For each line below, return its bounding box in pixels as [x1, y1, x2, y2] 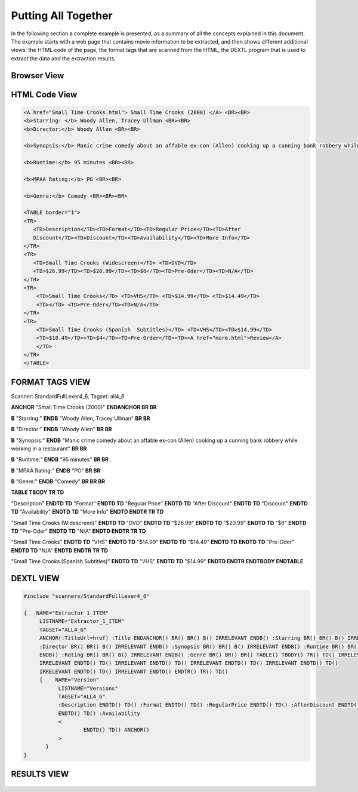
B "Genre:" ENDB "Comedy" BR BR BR [11, 478, 106, 485]
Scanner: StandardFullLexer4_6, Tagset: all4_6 [11, 392, 125, 400]
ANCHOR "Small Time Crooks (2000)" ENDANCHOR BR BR [11, 404, 157, 411]
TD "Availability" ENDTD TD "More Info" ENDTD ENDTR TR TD [11, 508, 164, 515]
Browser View [11, 70, 64, 81]
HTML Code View [11, 90, 78, 100]
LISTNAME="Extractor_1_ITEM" [39, 618, 125, 625]
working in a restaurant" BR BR [11, 445, 87, 452]
